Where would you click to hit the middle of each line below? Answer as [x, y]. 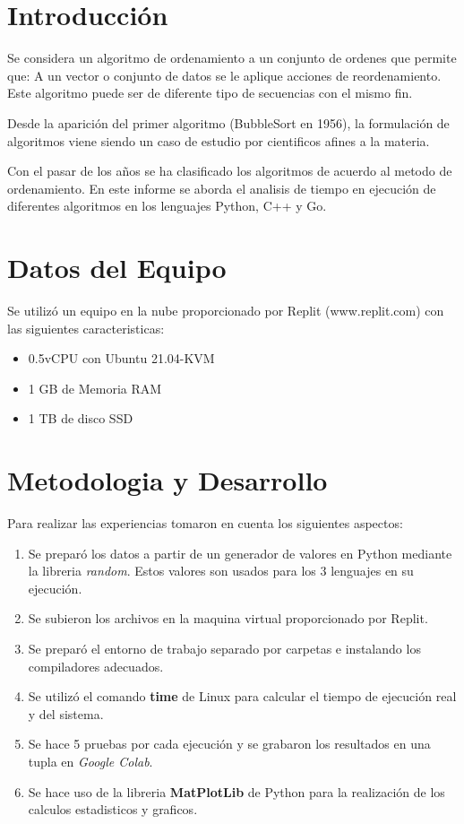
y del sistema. [66, 713]
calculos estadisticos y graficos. [113, 809]
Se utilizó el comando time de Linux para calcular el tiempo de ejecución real [242, 696]
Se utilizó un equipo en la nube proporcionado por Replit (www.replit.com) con [226, 310]
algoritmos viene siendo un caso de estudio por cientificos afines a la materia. [219, 140]
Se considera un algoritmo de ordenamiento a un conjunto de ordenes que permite [232, 58]
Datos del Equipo [117, 268]
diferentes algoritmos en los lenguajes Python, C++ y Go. [167, 206]
